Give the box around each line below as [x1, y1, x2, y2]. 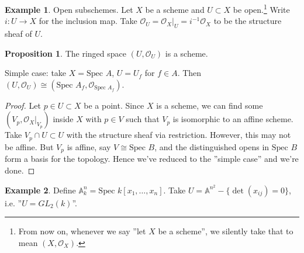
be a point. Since [84, 99, 144, 111]
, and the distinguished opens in [154, 140, 270, 153]
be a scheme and [145, 3, 205, 15]
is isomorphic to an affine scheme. [172, 113, 293, 125]
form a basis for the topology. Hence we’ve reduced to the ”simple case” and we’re [5, 153, 299, 165]
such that [126, 113, 160, 125]
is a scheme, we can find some [156, 99, 263, 111]
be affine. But [5, 140, 54, 153]
